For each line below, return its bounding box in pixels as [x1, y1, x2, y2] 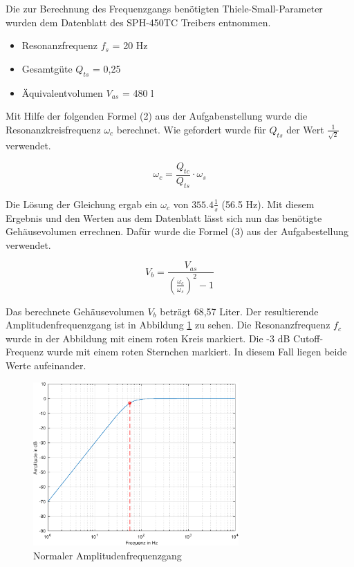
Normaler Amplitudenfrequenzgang [33, 548, 182, 563]
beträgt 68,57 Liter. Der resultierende [160, 304, 319, 318]
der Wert [286, 122, 324, 136]
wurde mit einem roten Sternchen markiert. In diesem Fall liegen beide [46, 344, 347, 359]
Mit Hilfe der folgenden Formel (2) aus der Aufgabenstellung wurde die [6, 109, 308, 123]
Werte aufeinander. [6, 358, 86, 373]
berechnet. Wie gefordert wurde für [116, 122, 266, 136]
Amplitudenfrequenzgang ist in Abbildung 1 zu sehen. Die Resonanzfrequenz [6, 317, 330, 332]
